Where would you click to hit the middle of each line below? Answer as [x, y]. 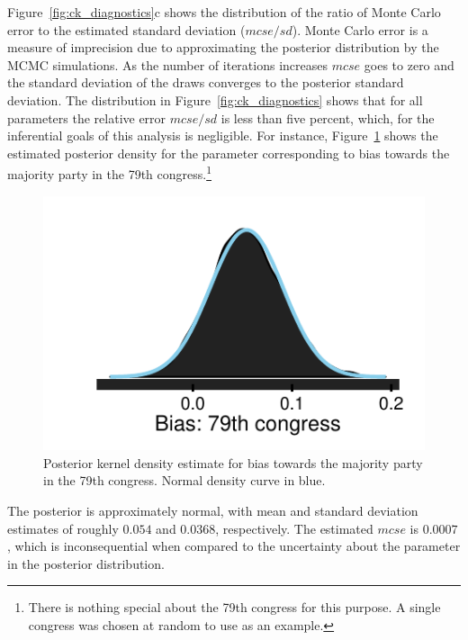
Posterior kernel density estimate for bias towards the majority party [233, 462]
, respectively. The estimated [294, 528]
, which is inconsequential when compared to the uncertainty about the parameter [234, 546]
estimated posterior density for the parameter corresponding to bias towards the [229, 153]
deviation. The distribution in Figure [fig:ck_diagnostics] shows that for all [215, 99]
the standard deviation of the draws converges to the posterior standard [206, 82]
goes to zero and [409, 64]
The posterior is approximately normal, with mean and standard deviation [213, 511]
